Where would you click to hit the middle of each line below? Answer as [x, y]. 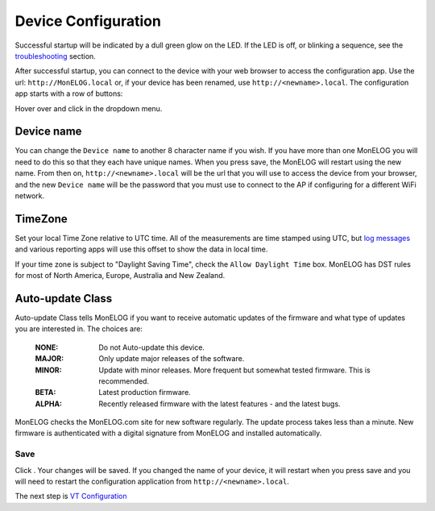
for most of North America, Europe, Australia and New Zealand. [120, 276]
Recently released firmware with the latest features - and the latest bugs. [220, 404]
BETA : [46, 393]
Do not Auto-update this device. [152, 347]
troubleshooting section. [55, 56]
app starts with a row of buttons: [69, 93]
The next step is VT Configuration [71, 496]
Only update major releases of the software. [172, 359]
